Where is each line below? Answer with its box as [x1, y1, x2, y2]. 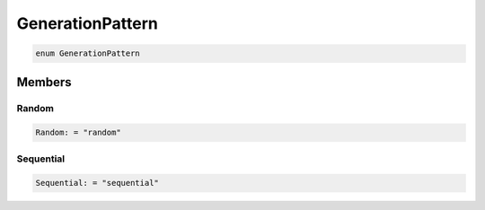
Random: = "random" [35, 127, 121, 138]
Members [16, 74, 72, 90]
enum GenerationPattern [35, 48, 141, 58]
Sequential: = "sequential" [35, 178, 159, 188]
